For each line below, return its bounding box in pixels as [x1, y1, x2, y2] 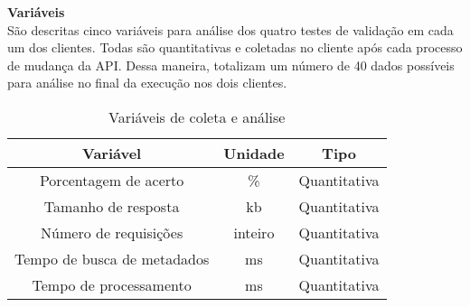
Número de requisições [41, 221, 183, 243]
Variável [82, 142, 142, 163]
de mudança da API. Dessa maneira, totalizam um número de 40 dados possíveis [7, 55, 455, 74]
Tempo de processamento [32, 274, 192, 295]
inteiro [233, 221, 275, 243]
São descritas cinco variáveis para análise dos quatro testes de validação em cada [7, 20, 454, 39]
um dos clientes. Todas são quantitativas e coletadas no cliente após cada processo [7, 38, 463, 57]
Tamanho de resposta [43, 195, 180, 217]
